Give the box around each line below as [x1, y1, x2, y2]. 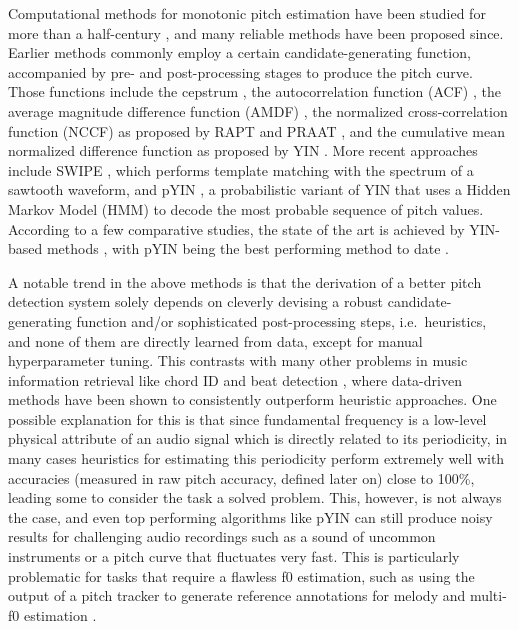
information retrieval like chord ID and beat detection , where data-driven [8, 369, 462, 390]
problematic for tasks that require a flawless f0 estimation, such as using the [8, 565, 475, 586]
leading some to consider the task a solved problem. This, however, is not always [8, 487, 502, 508]
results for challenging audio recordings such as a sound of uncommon [8, 526, 436, 547]
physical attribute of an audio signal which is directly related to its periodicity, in [8, 428, 508, 449]
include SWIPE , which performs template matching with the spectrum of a [8, 159, 474, 180]
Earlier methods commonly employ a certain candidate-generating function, [8, 42, 471, 63]
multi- [469, 585, 507, 606]
